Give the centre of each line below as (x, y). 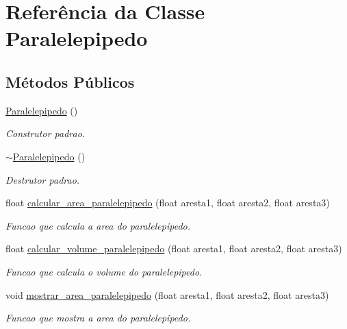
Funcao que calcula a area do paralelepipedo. (98, 225)
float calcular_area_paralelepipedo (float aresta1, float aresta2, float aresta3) (168, 203)
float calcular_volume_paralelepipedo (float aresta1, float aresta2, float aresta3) (174, 248)
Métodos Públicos (70, 81)
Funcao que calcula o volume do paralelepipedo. (104, 271)
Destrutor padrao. (43, 179)
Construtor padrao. (46, 133)
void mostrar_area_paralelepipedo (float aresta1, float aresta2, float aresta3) (167, 294)
